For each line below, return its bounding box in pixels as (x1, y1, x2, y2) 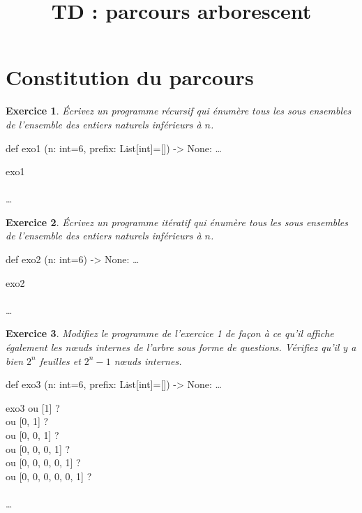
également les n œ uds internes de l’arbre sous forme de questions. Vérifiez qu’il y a (6, 340, 356, 355)
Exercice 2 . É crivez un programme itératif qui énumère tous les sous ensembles (6, 214, 349, 229)
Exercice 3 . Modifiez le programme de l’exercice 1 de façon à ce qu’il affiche (6, 326, 334, 341)
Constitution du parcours (6, 63, 254, 91)
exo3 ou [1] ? (6, 400, 60, 415)
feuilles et (39, 353, 81, 368)
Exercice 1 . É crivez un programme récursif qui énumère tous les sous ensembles (6, 103, 352, 118)
